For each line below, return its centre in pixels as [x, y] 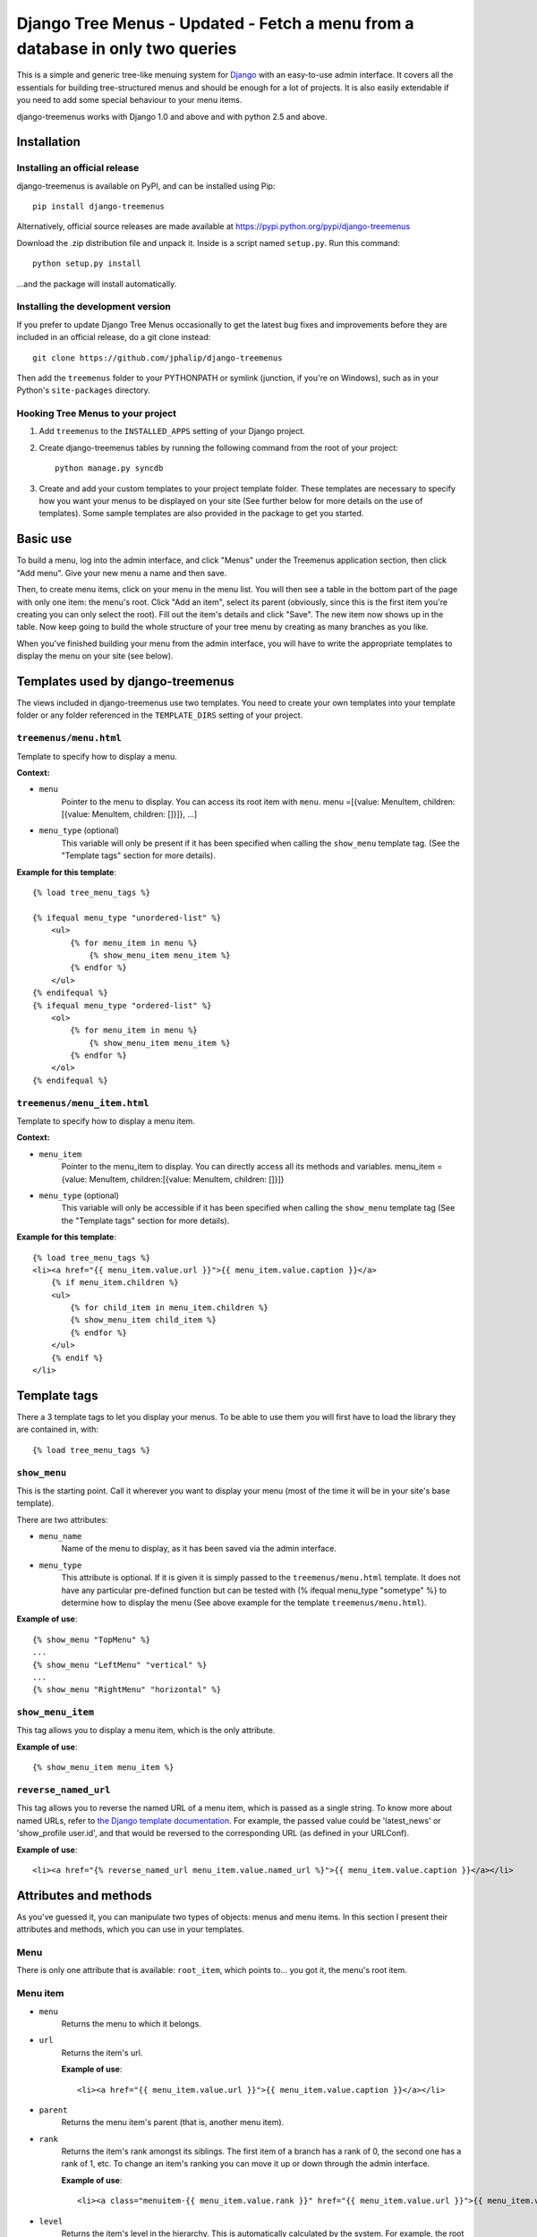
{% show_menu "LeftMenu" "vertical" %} [120, 1665]
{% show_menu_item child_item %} [143, 1320]
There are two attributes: [62, 1519]
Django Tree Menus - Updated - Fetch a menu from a [216, 23]
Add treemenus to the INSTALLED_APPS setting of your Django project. [172, 431]
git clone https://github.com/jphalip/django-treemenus [158, 357]
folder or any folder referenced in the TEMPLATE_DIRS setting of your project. [160, 715]
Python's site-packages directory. [84, 390]
